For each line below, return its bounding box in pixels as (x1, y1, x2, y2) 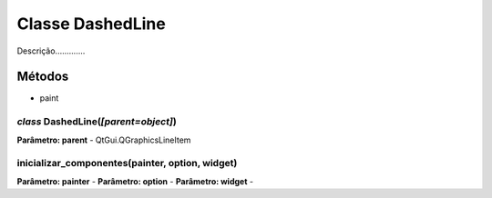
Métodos (16, 69, 69, 84)
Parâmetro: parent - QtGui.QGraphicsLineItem (16, 134, 191, 145)
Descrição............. (16, 45, 86, 56)
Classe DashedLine (16, 14, 166, 34)
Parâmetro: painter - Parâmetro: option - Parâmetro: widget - (16, 175, 254, 186)
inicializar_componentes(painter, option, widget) (16, 157, 238, 170)
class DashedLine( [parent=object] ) (16, 115, 177, 128)
